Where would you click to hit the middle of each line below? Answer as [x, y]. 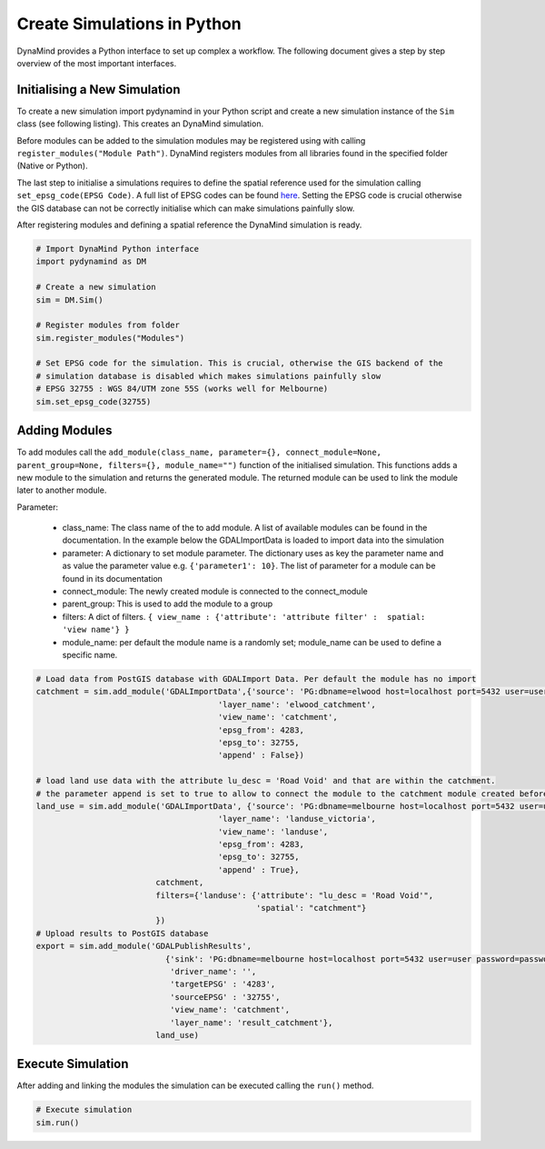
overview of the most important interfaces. [97, 63]
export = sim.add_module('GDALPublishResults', [144, 946]
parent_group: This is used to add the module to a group [168, 604]
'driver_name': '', [213, 971]
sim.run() [58, 1122]
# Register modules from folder [108, 325]
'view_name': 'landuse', [273, 831]
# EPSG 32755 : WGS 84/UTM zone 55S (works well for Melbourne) [182, 389]
